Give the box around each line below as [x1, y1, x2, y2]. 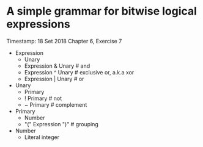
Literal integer [24, 133, 60, 141]
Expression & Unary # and [24, 62, 90, 70]
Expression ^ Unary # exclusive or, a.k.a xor [24, 68, 135, 76]
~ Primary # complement [24, 101, 87, 108]
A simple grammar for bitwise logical [6, 4, 197, 18]
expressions [6, 17, 70, 31]
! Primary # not [24, 95, 62, 102]
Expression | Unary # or [24, 75, 84, 82]
